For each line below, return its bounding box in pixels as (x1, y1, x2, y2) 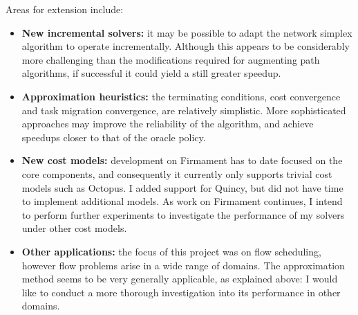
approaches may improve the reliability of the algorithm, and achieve (21, 116, 314, 131)
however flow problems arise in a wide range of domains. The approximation (21, 258, 345, 272)
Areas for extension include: (6, 2, 124, 16)
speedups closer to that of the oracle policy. (21, 129, 206, 144)
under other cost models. (21, 221, 127, 235)
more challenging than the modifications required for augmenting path (21, 52, 320, 66)
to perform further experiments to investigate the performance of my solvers (21, 207, 345, 222)
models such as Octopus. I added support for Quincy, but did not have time (21, 180, 343, 195)
